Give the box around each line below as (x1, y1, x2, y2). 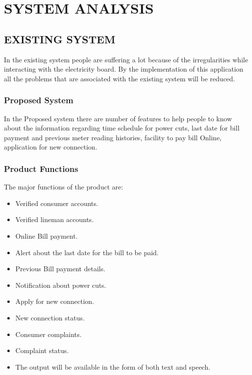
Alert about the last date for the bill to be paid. (15, 247, 159, 257)
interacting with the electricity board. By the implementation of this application (4, 64, 243, 74)
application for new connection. (4, 142, 97, 152)
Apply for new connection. (15, 296, 94, 306)
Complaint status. (15, 345, 69, 356)
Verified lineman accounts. (15, 214, 94, 225)
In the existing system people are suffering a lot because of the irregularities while (4, 54, 248, 64)
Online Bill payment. (15, 230, 78, 241)
